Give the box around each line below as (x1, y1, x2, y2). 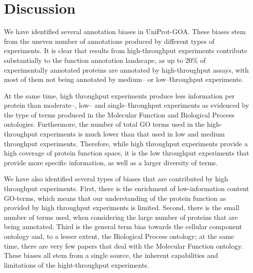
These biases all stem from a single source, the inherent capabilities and (4, 250, 218, 260)
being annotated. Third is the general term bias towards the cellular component (4, 221, 242, 232)
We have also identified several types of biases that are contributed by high (4, 174, 228, 184)
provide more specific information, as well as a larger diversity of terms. (4, 157, 218, 167)
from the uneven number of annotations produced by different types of (4, 36, 215, 46)
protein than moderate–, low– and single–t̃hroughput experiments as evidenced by (4, 100, 249, 110)
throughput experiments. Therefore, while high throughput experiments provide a (4, 138, 248, 148)
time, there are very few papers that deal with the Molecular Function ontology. (4, 240, 243, 251)
